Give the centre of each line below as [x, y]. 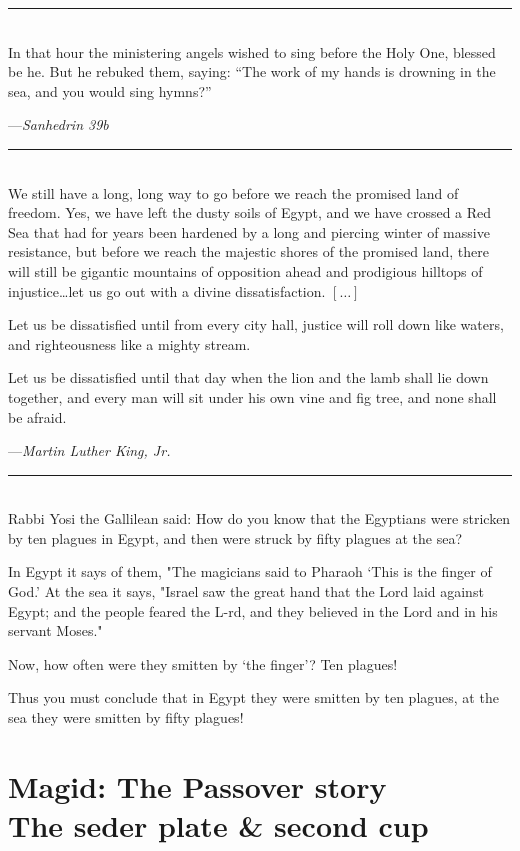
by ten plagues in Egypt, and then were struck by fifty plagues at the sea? [235, 537]
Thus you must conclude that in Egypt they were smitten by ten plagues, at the [253, 697]
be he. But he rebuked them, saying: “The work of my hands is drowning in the [252, 71]
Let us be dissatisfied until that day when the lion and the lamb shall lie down [248, 377]
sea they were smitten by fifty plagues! [126, 717]
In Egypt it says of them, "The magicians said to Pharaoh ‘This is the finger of [250, 571]
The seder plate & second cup [218, 825]
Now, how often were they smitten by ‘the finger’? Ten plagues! [203, 663]
